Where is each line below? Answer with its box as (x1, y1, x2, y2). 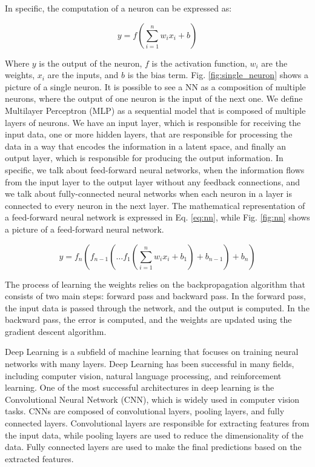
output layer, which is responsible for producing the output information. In (5, 151, 283, 164)
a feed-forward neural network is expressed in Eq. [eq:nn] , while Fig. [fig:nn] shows (5, 211, 310, 224)
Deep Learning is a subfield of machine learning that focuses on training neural (5, 345, 299, 358)
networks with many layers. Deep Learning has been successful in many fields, (5, 357, 294, 370)
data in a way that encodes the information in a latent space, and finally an (5, 139, 287, 152)
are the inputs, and (47, 68, 119, 81)
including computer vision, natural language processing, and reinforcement (5, 369, 282, 382)
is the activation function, (151, 56, 247, 69)
